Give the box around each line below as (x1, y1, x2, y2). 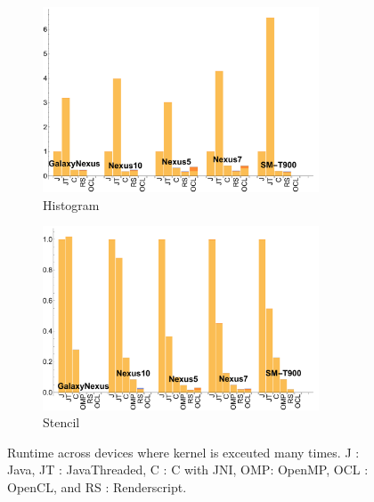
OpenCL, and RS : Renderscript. (7, 478, 187, 497)
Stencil (43, 413, 80, 432)
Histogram (43, 195, 100, 214)
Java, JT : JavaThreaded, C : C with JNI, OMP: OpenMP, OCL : (7, 460, 369, 479)
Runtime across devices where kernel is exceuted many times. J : (7, 442, 360, 461)
